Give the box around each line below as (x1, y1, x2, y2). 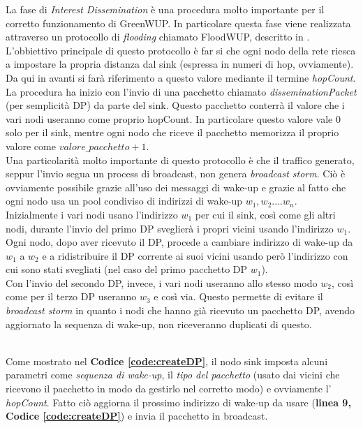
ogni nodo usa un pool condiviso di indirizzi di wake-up (6, 193, 242, 208)
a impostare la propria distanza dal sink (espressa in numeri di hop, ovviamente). (6, 57, 354, 71)
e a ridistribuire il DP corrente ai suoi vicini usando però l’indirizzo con (42, 248, 348, 263)
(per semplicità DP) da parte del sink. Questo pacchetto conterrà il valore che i (6, 98, 345, 112)
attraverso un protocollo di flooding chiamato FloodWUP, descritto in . (6, 29, 310, 44)
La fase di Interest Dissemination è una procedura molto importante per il (6, 2, 325, 16)
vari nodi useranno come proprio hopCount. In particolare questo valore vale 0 (6, 111, 341, 126)
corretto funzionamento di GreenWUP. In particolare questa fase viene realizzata (6, 15, 351, 30)
